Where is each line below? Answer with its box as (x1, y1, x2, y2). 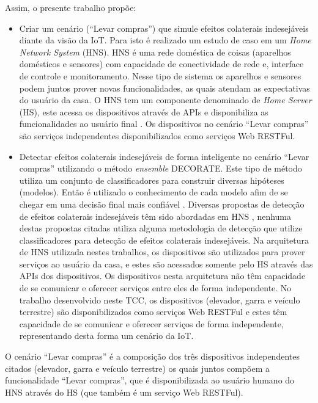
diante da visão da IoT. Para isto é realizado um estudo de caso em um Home (19, 34, 311, 46)
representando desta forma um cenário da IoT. (19, 329, 194, 342)
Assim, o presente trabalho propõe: (5, 1, 136, 13)
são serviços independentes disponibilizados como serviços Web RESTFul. (19, 129, 295, 142)
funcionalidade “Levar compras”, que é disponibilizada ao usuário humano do (5, 374, 295, 387)
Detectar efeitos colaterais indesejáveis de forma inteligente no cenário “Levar (19, 150, 309, 162)
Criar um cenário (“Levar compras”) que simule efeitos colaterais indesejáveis (19, 21, 309, 34)
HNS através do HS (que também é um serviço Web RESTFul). (5, 385, 243, 398)
